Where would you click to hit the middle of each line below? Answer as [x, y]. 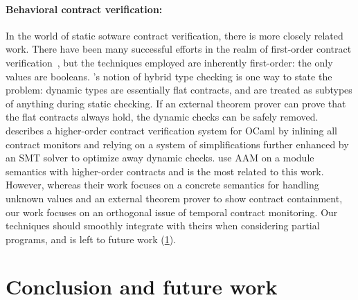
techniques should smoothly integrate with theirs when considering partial [163, 226]
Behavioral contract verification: [84, 9]
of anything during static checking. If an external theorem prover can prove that [176, 103]
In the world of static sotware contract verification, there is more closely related [174, 35]
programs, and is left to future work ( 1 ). [91, 239]
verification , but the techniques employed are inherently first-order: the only [169, 62]
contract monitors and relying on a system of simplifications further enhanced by [177, 144]
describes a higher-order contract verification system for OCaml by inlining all [171, 130]
